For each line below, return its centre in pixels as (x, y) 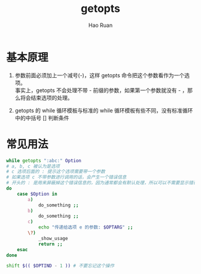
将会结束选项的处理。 (46, 98)
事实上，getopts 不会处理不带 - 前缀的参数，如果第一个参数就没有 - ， (101, 90)
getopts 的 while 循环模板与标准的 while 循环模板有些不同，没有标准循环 (104, 110)
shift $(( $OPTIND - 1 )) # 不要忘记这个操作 (60, 266)
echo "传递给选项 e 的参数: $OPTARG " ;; (86, 227)
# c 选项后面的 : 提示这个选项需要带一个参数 (56, 172)
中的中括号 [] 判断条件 (42, 118)
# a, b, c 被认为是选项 (33, 166)
